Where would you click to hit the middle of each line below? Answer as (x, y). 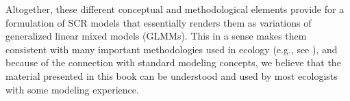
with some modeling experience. (72, 89)
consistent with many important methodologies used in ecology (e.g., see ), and (172, 49)
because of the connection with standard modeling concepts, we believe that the (173, 62)
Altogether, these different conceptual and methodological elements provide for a (175, 9)
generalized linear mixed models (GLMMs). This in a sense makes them (156, 36)
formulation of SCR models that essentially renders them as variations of (159, 22)
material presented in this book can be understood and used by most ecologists (172, 75)
